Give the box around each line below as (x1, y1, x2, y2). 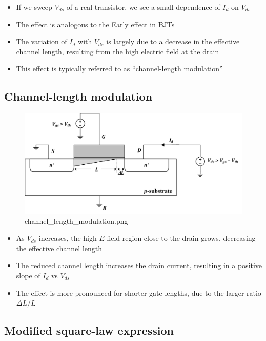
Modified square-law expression (4, 323, 174, 338)
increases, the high (38, 233, 97, 243)
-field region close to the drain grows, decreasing (104, 233, 256, 243)
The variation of (16, 36, 67, 47)
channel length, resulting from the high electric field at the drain (16, 46, 219, 56)
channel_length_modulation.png (25, 215, 128, 226)
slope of (16, 270, 40, 280)
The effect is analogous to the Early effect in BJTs (16, 18, 175, 29)
